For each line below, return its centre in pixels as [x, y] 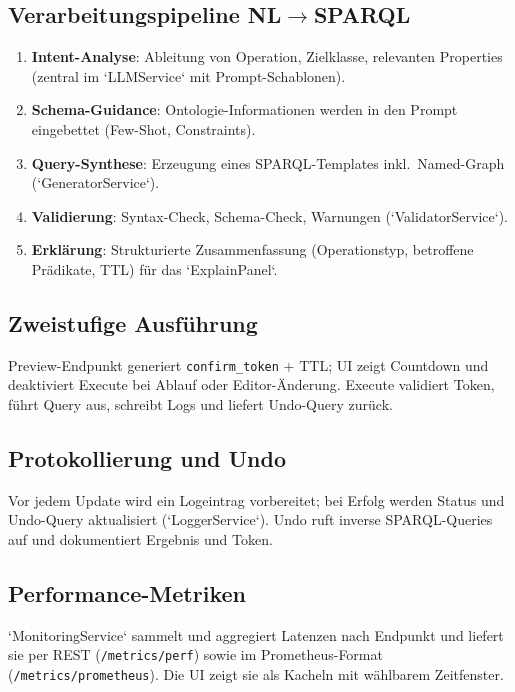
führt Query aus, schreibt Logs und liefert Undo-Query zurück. [200, 404]
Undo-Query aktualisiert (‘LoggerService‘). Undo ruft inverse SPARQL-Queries [250, 519]
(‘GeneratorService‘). [95, 182]
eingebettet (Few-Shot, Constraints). [143, 128]
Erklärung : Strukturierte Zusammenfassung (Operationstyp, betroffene [252, 249]
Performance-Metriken [127, 592]
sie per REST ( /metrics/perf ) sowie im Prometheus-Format [195, 654]
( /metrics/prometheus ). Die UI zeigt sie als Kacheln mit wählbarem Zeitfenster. [256, 674]
